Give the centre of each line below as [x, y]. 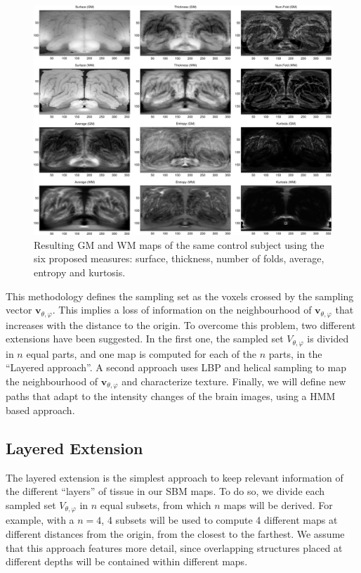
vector [19, 310]
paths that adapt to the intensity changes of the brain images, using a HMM [171, 396]
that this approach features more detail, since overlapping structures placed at [174, 547]
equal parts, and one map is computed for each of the [142, 353]
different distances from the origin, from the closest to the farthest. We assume [175, 534]
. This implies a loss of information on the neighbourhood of [182, 310]
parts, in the [295, 353]
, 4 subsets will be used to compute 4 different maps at [219, 520]
